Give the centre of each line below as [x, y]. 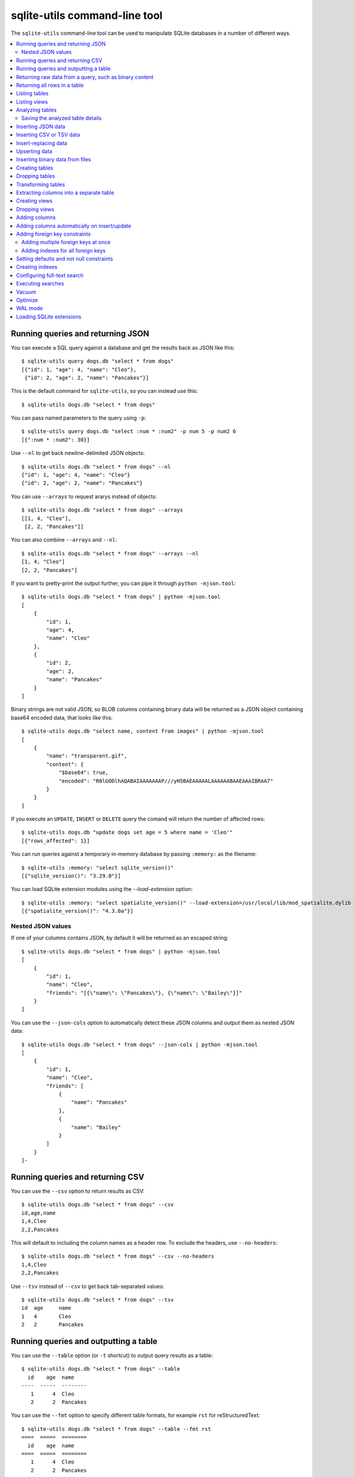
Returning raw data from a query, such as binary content [85, 77]
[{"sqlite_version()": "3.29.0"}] [71, 876]
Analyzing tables [37, 110]
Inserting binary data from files [54, 160]
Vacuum [26, 292]
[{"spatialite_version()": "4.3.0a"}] [78, 911]
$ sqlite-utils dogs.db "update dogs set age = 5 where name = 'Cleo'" [127, 832]
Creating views [35, 201]
